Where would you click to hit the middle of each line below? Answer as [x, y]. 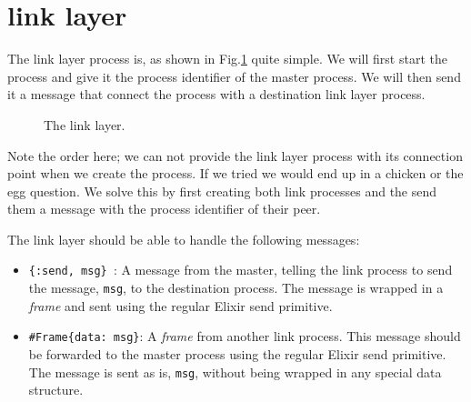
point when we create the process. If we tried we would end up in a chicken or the [235, 173]
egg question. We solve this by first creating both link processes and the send [222, 191]
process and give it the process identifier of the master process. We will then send [234, 76]
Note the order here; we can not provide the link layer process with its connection [235, 155]
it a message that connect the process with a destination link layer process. [216, 94]
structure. [56, 390]
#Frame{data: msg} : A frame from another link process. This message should [245, 336]
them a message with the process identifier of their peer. [164, 209]
